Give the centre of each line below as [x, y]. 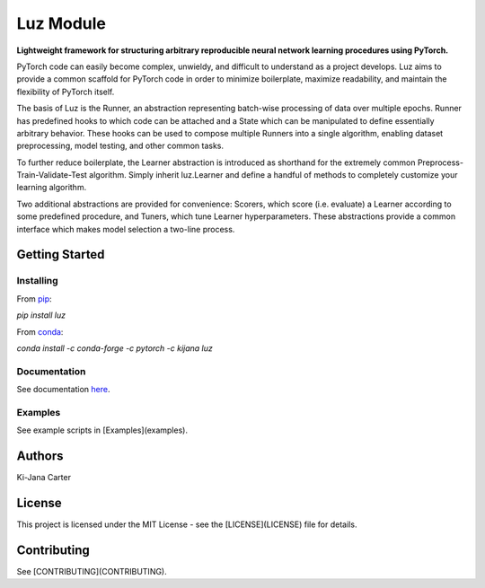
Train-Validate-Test [52, 175]
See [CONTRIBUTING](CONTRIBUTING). [92, 571]
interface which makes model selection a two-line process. [126, 229]
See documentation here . [63, 390]
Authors [40, 456]
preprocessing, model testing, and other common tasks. [120, 146]
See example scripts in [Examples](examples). [102, 430]
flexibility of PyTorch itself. [66, 92]
